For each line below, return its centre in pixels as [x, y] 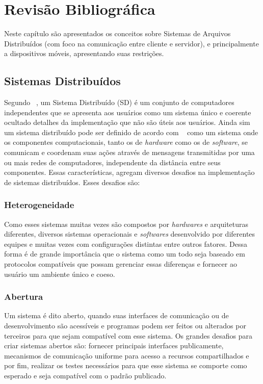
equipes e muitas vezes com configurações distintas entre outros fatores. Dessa [126, 244]
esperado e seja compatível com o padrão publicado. [85, 376]
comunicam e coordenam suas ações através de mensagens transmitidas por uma [129, 152]
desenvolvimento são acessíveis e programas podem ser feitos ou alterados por [125, 326]
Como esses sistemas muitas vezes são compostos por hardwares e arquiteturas [126, 224]
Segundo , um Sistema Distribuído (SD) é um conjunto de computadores [119, 102]
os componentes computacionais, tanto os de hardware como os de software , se [126, 142]
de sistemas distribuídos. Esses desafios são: [72, 182]
